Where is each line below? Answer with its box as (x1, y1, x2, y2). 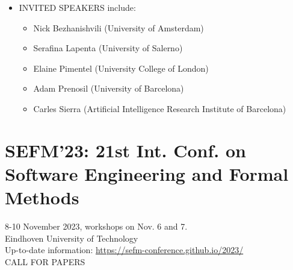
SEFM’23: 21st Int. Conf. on (5, 137, 246, 162)
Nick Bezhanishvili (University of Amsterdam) (33, 21, 204, 34)
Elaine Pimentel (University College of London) (33, 61, 209, 74)
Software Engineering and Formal (5, 161, 289, 186)
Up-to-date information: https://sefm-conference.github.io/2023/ (5, 243, 244, 256)
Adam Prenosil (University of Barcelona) (33, 82, 184, 95)
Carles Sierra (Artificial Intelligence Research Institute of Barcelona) (33, 102, 286, 115)
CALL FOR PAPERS (5, 255, 85, 268)
